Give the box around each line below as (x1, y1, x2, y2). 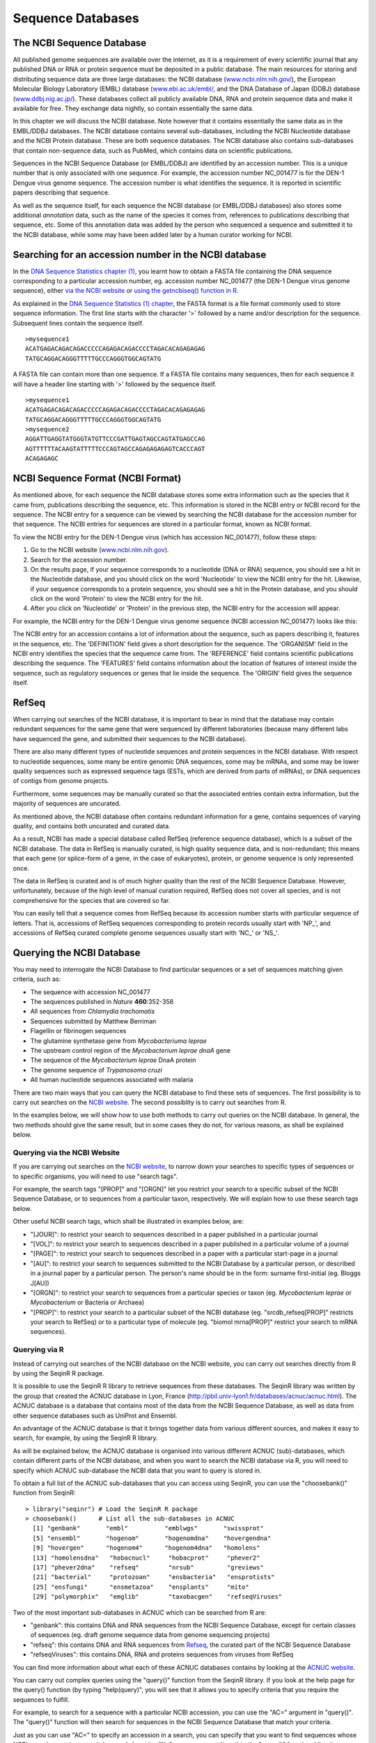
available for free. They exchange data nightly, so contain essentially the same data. (13, 105, 254, 113)
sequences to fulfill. (13, 1695, 70, 1704)
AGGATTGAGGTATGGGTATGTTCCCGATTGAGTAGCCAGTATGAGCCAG (25, 435, 205, 443)
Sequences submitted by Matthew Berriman (30, 1017, 157, 1025)
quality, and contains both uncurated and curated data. (13, 822, 171, 830)
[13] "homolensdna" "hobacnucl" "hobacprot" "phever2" (32, 1553, 260, 1562)
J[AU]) (30, 1279, 50, 1287)
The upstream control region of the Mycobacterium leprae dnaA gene (30, 1046, 231, 1054)
